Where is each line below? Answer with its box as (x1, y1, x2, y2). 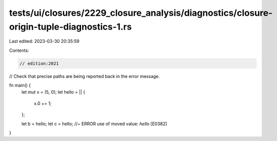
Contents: (9, 47, 29, 53)
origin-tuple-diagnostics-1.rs (9, 21, 132, 32)
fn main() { (9, 82, 31, 88)
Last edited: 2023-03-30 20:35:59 (9, 38, 80, 44)
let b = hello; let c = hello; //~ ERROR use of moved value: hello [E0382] (21, 121, 168, 127)
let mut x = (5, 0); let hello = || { (21, 89, 86, 95)
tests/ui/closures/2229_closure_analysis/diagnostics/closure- (9, 7, 273, 18)
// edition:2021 (19, 61, 59, 66)
